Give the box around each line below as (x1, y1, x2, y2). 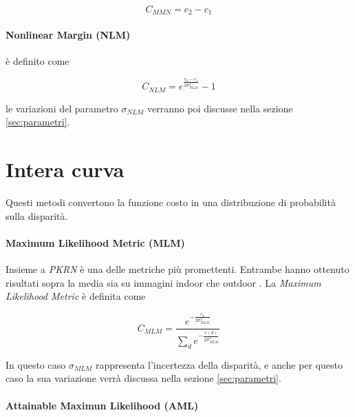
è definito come (6, 54, 69, 68)
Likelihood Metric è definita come (6, 289, 146, 303)
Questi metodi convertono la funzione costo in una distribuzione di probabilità (6, 195, 336, 210)
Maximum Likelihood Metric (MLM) (6, 235, 185, 250)
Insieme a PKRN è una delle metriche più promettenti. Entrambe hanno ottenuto (6, 262, 349, 276)
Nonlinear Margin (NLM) (6, 28, 131, 42)
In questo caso (6, 357, 66, 372)
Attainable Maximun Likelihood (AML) (6, 398, 199, 412)
